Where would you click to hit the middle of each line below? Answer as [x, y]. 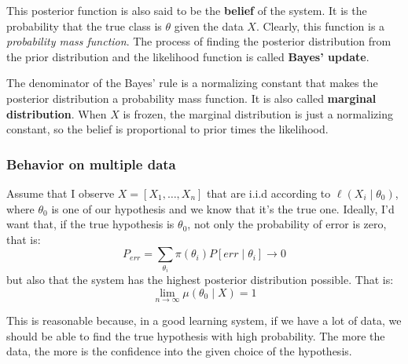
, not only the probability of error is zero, [287, 224]
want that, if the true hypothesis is [90, 224]
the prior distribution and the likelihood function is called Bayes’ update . [188, 56]
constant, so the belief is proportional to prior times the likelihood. [167, 129]
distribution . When [57, 113]
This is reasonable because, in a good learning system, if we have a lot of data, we [204, 320]
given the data [209, 25]
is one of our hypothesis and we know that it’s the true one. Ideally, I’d [223, 208]
